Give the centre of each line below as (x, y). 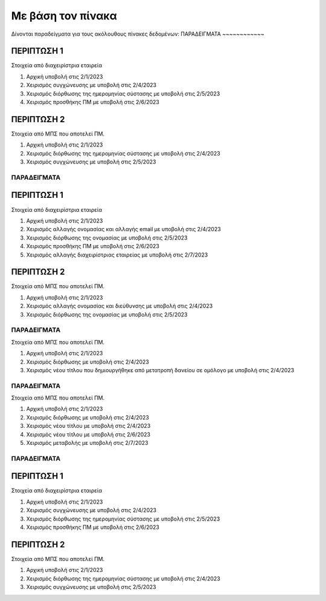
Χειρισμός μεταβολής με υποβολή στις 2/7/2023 (87, 443)
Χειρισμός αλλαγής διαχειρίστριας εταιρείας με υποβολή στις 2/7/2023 (117, 255)
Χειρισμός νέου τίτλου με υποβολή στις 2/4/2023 (88, 426)
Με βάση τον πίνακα (64, 16)
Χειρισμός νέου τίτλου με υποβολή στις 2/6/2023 (88, 434)
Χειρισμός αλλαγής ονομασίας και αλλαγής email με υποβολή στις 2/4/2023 (124, 229)
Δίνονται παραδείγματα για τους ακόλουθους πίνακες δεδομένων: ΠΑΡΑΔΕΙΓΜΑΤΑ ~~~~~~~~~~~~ (138, 34)
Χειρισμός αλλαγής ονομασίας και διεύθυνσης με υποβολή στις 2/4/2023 (120, 306)
